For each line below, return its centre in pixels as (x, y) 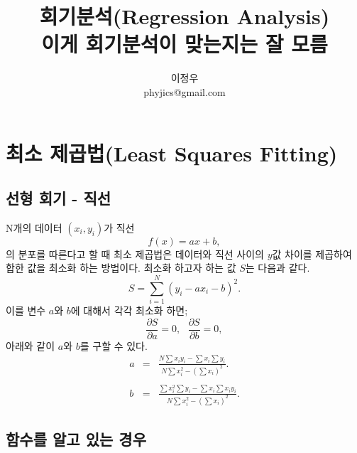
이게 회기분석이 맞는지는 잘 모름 (185, 44)
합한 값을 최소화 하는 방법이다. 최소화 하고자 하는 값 (121, 268)
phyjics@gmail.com (185, 91)
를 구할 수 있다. (114, 345)
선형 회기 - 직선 (59, 198)
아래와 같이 (31, 345)
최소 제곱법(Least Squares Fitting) (172, 153)
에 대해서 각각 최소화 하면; (129, 310)
